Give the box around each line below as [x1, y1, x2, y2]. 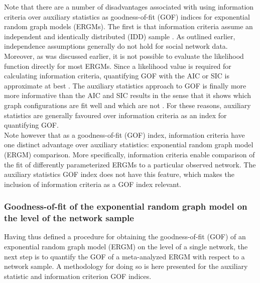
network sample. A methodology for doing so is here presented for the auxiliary [4, 261, 248, 271]
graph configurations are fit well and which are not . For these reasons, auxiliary [4, 100, 251, 110]
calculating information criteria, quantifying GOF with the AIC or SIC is [4, 70, 229, 81]
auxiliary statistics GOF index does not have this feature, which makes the [4, 169, 234, 179]
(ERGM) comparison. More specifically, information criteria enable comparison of [4, 149, 255, 159]
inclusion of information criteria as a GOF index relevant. [4, 178, 181, 189]
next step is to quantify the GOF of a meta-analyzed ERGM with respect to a [4, 251, 245, 261]
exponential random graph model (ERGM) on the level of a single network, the [4, 241, 248, 252]
